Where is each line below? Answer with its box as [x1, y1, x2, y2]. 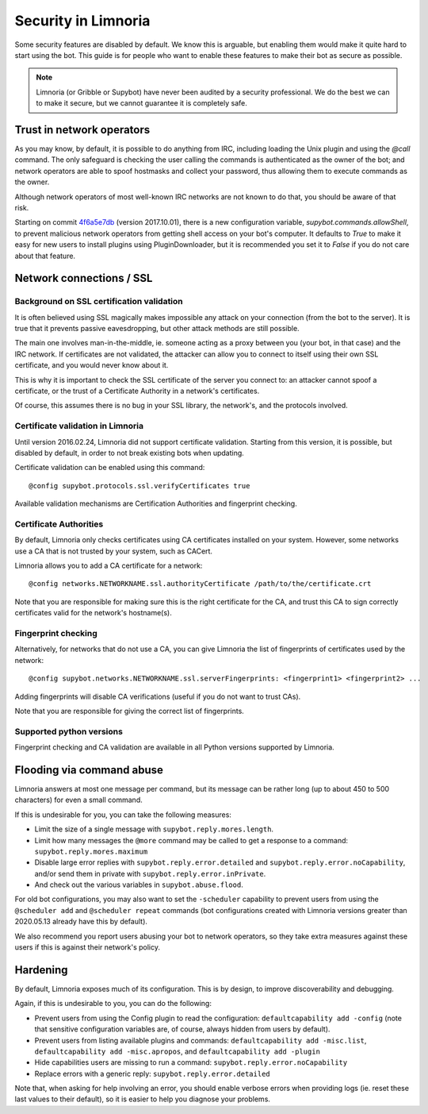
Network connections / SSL [14, 272, 153, 285]
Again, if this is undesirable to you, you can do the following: [14, 999, 212, 1008]
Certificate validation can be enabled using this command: [14, 463, 205, 472]
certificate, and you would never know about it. [14, 360, 169, 370]
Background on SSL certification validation [14, 296, 184, 307]
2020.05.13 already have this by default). [14, 917, 148, 927]
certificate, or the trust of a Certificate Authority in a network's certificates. [14, 386, 260, 396]
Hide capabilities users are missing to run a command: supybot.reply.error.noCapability [34, 1058, 348, 1067]
